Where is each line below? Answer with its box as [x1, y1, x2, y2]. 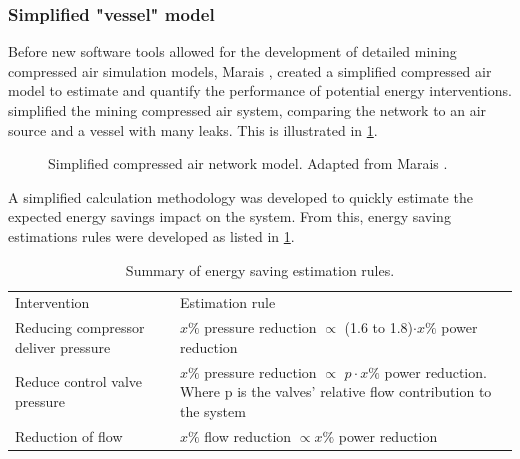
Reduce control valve [15, 371, 142, 392]
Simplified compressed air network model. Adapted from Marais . [48, 153, 448, 174]
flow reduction [204, 425, 292, 446]
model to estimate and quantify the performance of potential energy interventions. [8, 80, 512, 101]
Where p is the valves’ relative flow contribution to [179, 381, 492, 402]
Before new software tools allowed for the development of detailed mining [8, 41, 457, 62]
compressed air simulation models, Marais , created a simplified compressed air [8, 60, 492, 81]
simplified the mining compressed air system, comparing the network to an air [8, 100, 487, 120]
